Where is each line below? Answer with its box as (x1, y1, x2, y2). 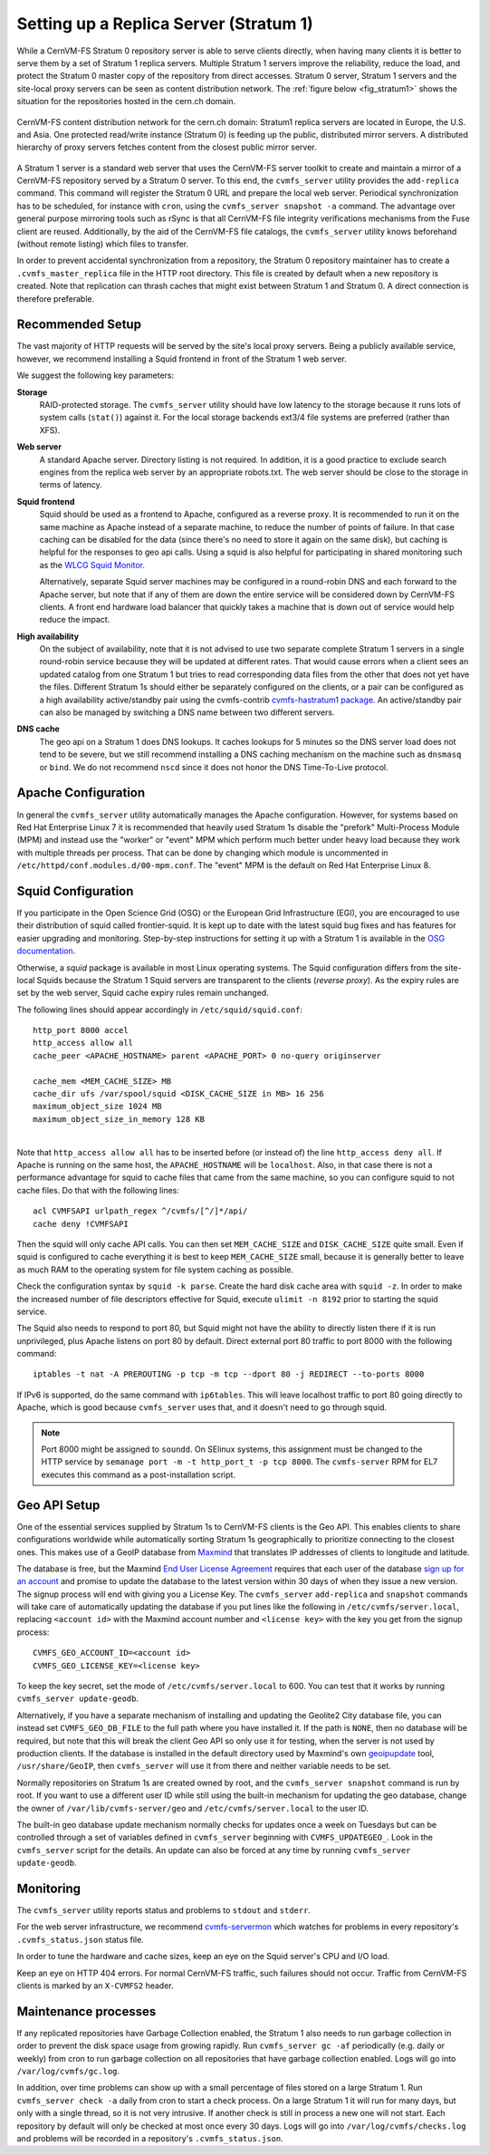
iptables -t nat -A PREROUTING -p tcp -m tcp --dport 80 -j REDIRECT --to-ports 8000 (33, 1369, 425, 1379)
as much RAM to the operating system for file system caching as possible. (16, 1264, 294, 1275)
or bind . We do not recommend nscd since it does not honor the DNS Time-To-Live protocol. (39, 761, 388, 772)
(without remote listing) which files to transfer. (16, 238, 189, 249)
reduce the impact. (39, 614, 110, 625)
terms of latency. (39, 479, 103, 490)
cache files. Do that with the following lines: (16, 1184, 180, 1195)
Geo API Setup (16, 1497, 101, 1512)
